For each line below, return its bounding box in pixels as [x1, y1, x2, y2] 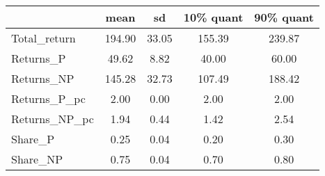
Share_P [11, 131, 55, 147]
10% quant [183, 9, 244, 25]
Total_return [11, 30, 76, 46]
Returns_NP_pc [11, 111, 94, 127]
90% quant [254, 9, 314, 25]
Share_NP [11, 151, 63, 167]
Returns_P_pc [11, 90, 86, 106]
